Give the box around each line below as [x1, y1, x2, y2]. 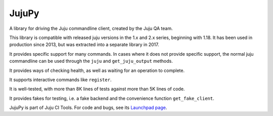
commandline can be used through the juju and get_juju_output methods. [9, 58, 173, 64]
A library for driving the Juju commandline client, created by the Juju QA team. [9, 25, 173, 31]
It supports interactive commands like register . [9, 76, 112, 83]
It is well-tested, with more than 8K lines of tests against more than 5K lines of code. [9, 86, 185, 92]
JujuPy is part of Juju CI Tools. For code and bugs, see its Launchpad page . [9, 104, 167, 111]
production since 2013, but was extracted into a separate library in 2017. [9, 42, 159, 48]
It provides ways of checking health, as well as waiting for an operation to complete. [9, 67, 185, 73]
